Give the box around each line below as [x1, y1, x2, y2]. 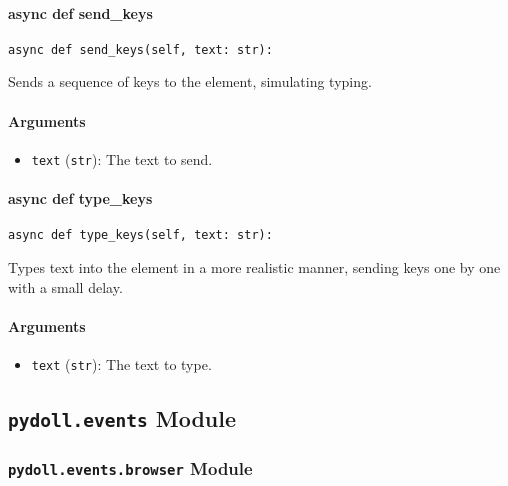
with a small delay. [8, 276, 123, 297]
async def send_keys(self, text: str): [8, 42, 273, 57]
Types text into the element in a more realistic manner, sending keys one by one [8, 256, 501, 277]
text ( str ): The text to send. [31, 148, 213, 169]
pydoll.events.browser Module [8, 455, 253, 480]
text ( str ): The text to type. [31, 353, 212, 374]
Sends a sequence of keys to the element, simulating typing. [8, 71, 372, 92]
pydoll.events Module [8, 402, 236, 433]
